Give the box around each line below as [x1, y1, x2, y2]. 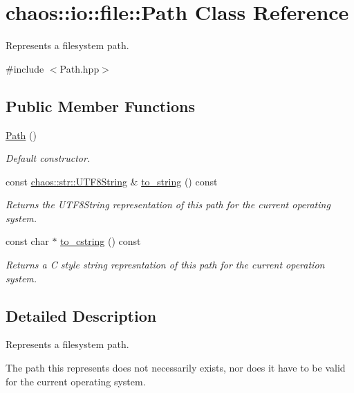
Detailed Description [6, 304, 157, 326]
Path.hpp [59, 61, 100, 75]
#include [6, 61, 44, 75]
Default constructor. [6, 151, 91, 165]
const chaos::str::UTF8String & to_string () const [6, 174, 218, 188]
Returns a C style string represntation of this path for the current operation [6, 257, 325, 272]
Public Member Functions [6, 95, 195, 116]
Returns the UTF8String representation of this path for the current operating [6, 197, 330, 212]
